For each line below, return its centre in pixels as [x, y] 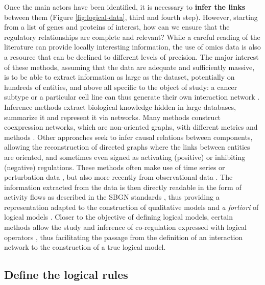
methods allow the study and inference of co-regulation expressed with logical [125, 227]
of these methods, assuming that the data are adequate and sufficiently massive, [129, 67]
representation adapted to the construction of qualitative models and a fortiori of [131, 207]
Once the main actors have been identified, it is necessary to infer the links [125, 7]
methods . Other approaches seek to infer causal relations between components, [128, 137]
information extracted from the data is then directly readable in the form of [123, 187]
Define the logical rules [66, 275]
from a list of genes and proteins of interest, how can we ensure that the [117, 27]
